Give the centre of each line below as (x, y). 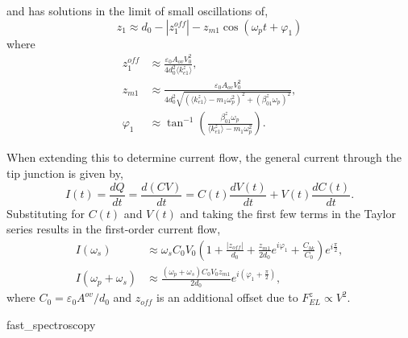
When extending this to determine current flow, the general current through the (204, 157)
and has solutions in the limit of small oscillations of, (137, 10)
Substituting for (46, 213)
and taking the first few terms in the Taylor (288, 213)
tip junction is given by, (65, 173)
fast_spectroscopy (51, 325)
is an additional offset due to (227, 297)
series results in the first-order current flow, (114, 229)
